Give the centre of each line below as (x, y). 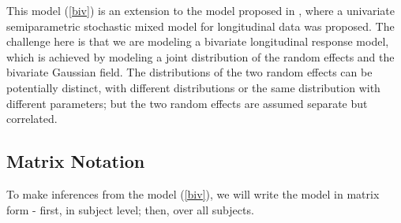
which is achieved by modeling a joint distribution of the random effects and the (200, 56)
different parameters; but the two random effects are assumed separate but (187, 103)
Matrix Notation (76, 161)
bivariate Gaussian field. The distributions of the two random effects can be (189, 72)
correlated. (32, 119)
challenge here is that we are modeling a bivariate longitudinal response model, (198, 41)
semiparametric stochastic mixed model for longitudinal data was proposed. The (200, 26)
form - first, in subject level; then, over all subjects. (130, 209)
